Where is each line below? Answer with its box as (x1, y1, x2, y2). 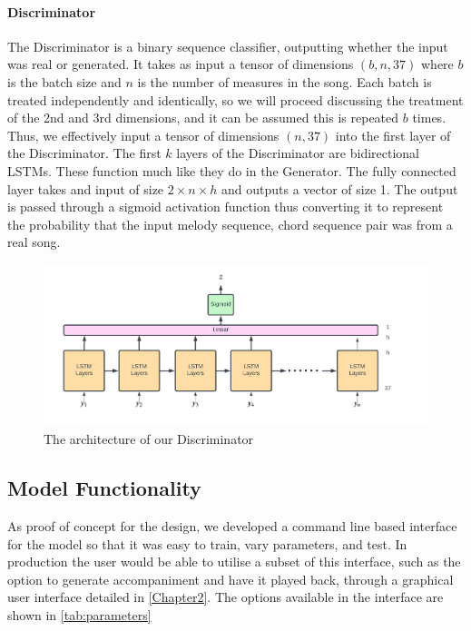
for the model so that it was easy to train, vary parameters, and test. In (7, 534, 407, 553)
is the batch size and (7, 72, 122, 91)
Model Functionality (7, 474, 201, 502)
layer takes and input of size (7, 179, 164, 198)
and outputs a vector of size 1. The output (221, 179, 458, 198)
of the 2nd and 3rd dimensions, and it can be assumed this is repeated (7, 108, 399, 127)
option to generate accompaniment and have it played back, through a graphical (7, 569, 454, 588)
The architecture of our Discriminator (44, 429, 254, 449)
